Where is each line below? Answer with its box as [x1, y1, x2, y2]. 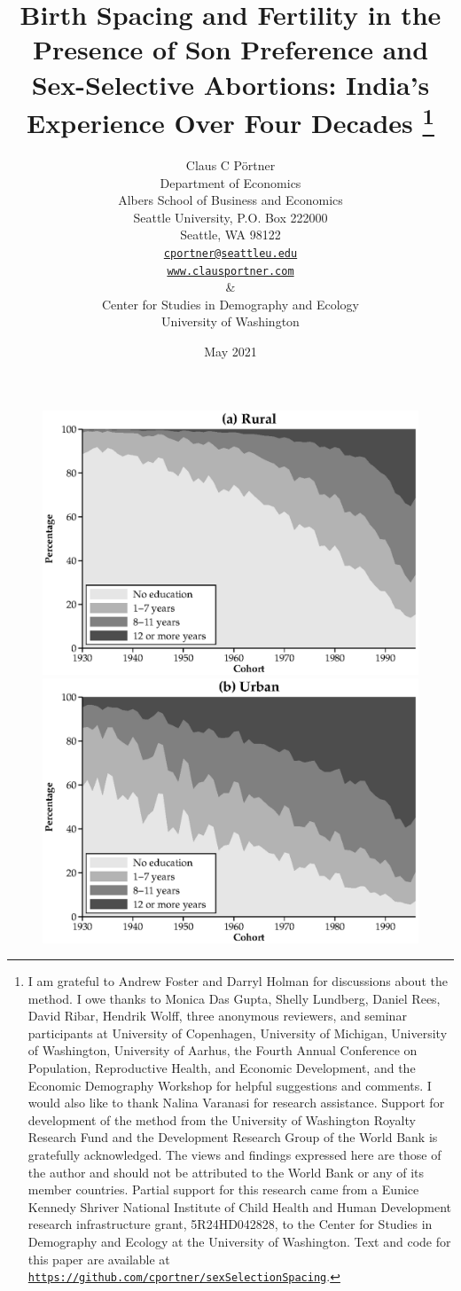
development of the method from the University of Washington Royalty [27, 1110, 416, 1129]
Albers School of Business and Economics [118, 191, 343, 209]
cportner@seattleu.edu [163, 246, 298, 260]
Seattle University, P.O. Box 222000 [133, 207, 328, 226]
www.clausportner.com [167, 264, 294, 278]
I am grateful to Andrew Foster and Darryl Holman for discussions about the [27, 972, 448, 990]
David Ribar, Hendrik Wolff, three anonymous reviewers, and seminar [27, 1006, 407, 1025]
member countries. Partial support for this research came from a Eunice [27, 1180, 419, 1199]
